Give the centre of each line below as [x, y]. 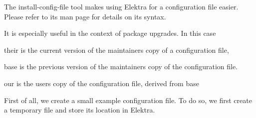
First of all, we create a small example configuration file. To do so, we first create [128, 100]
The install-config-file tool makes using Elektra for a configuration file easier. [121, 6]
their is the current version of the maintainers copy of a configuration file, [117, 50]
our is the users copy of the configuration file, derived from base [102, 83]
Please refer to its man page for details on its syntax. [85, 16]
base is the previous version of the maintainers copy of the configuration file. [121, 66]
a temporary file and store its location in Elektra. [80, 110]
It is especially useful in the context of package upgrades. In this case [110, 33]
